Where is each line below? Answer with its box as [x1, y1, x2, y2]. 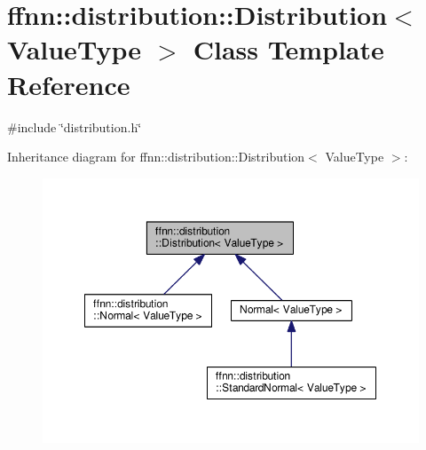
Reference [7, 66, 130, 102]
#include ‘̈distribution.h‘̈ [7, 117, 142, 136]
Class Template [193, 31, 384, 67]
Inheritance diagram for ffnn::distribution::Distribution [7, 147, 305, 166]
